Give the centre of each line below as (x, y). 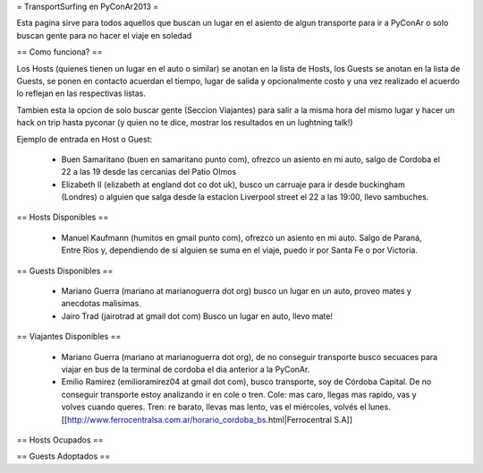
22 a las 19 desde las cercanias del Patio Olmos (149, 172)
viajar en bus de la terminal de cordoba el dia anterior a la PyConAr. (186, 369)
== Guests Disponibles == (65, 271)
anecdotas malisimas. (102, 304)
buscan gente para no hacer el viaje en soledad (104, 35)
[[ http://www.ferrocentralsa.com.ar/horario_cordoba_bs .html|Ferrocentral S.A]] (207, 419)
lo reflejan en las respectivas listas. (81, 93)
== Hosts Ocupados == (60, 440)
